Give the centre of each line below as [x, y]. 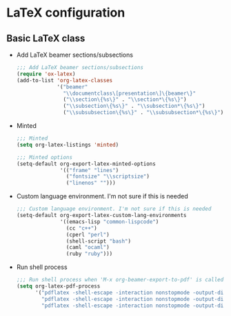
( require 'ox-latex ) [46, 74]
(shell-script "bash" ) [99, 241]
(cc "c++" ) [81, 228]
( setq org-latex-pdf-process [58, 286]
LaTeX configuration [66, 13]
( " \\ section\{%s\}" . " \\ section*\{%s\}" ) [125, 100]
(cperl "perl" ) [88, 234]
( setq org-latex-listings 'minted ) [68, 145]
